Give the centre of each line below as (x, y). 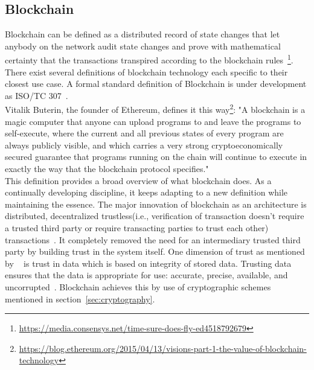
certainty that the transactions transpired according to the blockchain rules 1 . (149, 59)
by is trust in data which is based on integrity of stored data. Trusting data (148, 263)
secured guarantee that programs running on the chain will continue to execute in (156, 157)
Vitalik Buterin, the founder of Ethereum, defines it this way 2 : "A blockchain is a (155, 109)
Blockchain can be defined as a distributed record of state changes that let (143, 34)
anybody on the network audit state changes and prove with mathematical (143, 46)
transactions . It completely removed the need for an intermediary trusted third (153, 239)
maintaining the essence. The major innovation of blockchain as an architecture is (156, 204)
